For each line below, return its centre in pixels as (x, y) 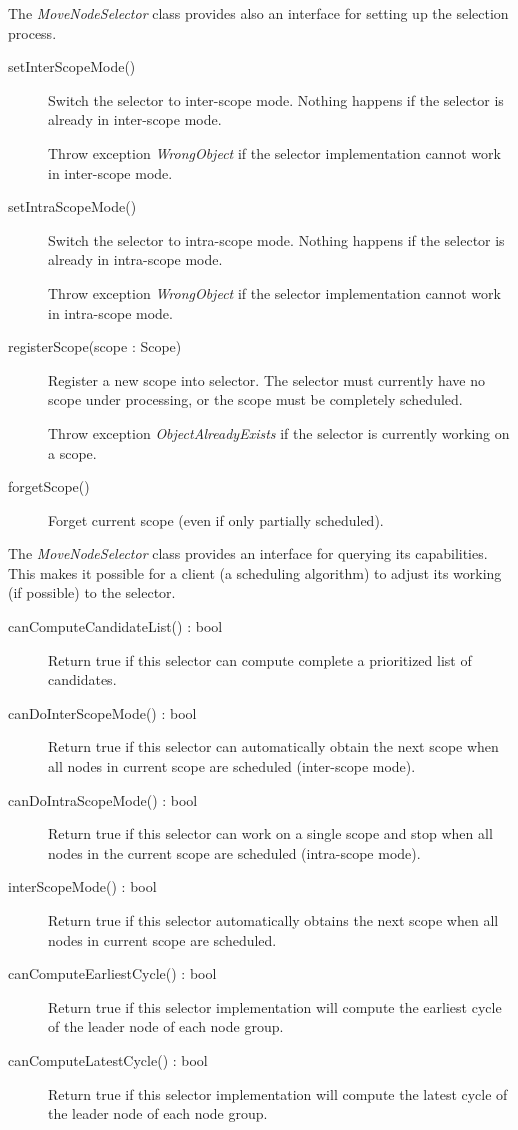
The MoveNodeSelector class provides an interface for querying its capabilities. (248, 553)
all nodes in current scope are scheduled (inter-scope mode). (232, 766)
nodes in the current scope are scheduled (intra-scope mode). (234, 852)
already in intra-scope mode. (135, 259)
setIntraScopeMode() (72, 206)
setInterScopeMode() (72, 66)
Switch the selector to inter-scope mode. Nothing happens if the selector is (276, 99)
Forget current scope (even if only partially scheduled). (216, 519)
